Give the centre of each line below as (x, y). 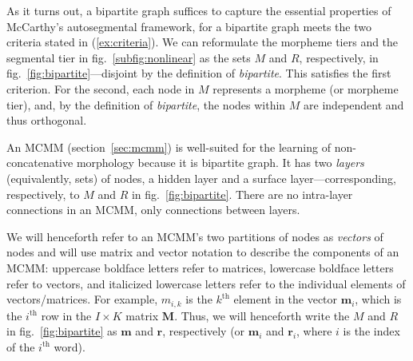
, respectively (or (204, 331)
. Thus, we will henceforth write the (262, 315)
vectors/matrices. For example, (82, 299)
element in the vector (286, 299)
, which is (378, 299)
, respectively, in (339, 57)
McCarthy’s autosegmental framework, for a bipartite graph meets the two (189, 26)
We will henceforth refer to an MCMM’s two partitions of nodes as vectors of (195, 236)
